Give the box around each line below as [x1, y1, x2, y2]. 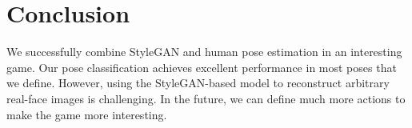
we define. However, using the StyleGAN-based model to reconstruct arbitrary [6, 74, 390, 91]
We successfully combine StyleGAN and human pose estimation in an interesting [6, 43, 402, 60]
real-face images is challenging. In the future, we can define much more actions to [6, 90, 406, 106]
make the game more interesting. [6, 106, 167, 122]
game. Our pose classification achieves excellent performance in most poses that [6, 58, 397, 75]
